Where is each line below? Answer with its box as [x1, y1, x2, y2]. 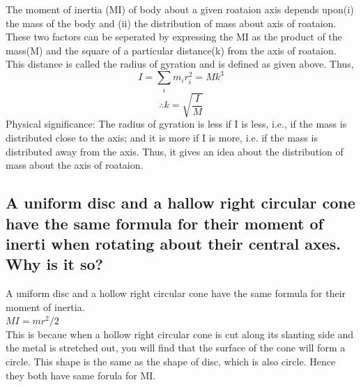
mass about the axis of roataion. [6, 158, 144, 172]
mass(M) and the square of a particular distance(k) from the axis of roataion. [6, 43, 337, 57]
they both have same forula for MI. [6, 367, 156, 382]
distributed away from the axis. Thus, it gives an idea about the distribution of [6, 144, 344, 158]
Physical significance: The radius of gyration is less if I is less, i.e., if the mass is [6, 116, 347, 131]
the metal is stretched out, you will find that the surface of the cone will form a [6, 340, 346, 355]
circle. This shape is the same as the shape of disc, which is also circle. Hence [6, 354, 336, 369]
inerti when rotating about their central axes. [6, 232, 341, 254]
